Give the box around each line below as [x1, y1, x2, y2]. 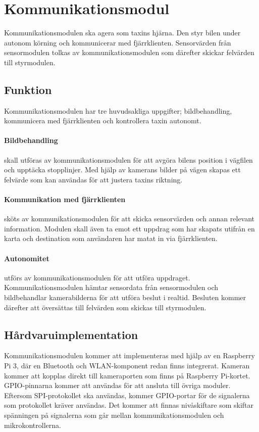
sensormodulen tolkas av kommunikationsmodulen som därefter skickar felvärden [4, 47, 254, 58]
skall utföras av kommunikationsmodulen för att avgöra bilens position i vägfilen [4, 154, 253, 165]
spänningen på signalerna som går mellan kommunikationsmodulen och [4, 409, 224, 420]
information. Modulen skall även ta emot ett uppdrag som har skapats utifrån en [4, 223, 255, 233]
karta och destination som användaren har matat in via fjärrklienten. [4, 233, 218, 244]
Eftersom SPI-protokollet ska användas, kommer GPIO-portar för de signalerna [4, 390, 250, 400]
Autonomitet [4, 253, 49, 263]
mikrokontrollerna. [4, 419, 61, 430]
